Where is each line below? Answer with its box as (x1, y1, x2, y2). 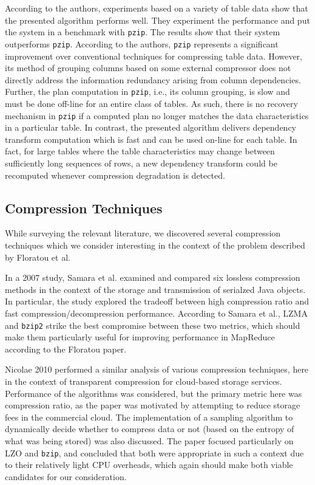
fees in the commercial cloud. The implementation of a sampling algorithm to (5, 410, 293, 423)
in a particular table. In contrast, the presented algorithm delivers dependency (5, 121, 296, 134)
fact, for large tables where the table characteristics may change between (5, 145, 275, 157)
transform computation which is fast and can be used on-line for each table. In (5, 132, 297, 145)
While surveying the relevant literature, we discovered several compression (5, 227, 281, 239)
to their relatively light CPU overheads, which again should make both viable (5, 458, 293, 471)
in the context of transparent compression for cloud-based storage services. (5, 374, 282, 387)
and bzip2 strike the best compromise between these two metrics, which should (5, 318, 300, 331)
